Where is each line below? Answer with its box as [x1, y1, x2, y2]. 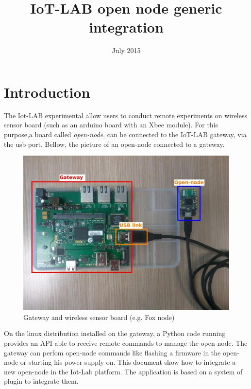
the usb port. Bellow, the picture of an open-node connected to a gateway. [4, 139, 225, 149]
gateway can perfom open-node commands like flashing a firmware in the [4, 347, 221, 357]
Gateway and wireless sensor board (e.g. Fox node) [23, 312, 175, 322]
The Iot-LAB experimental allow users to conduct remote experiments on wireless [4, 110, 248, 120]
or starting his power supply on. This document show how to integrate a [20, 357, 236, 367]
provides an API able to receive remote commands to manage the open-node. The [4, 338, 248, 348]
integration [89, 17, 164, 37]
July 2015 [112, 45, 141, 55]
